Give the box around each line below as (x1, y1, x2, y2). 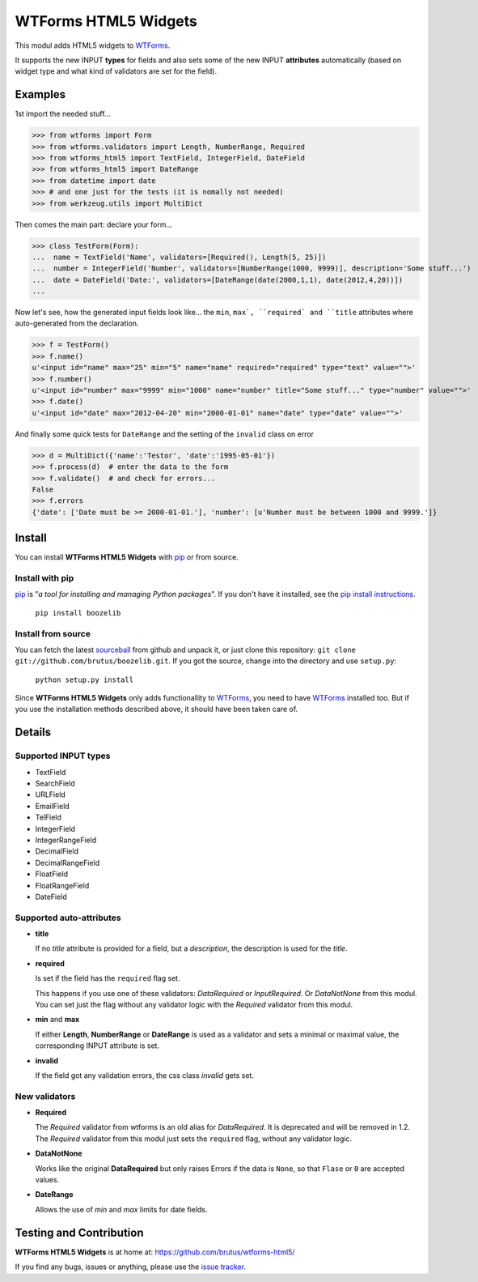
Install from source (15, 628, 91, 639)
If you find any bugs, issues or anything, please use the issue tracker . (15, 1262, 247, 1271)
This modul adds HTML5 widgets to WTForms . (15, 40, 171, 50)
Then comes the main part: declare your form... (15, 219, 173, 229)
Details (15, 726, 52, 739)
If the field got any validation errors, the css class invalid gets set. (35, 1070, 255, 1080)
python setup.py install (35, 675, 133, 684)
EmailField (35, 801, 70, 811)
